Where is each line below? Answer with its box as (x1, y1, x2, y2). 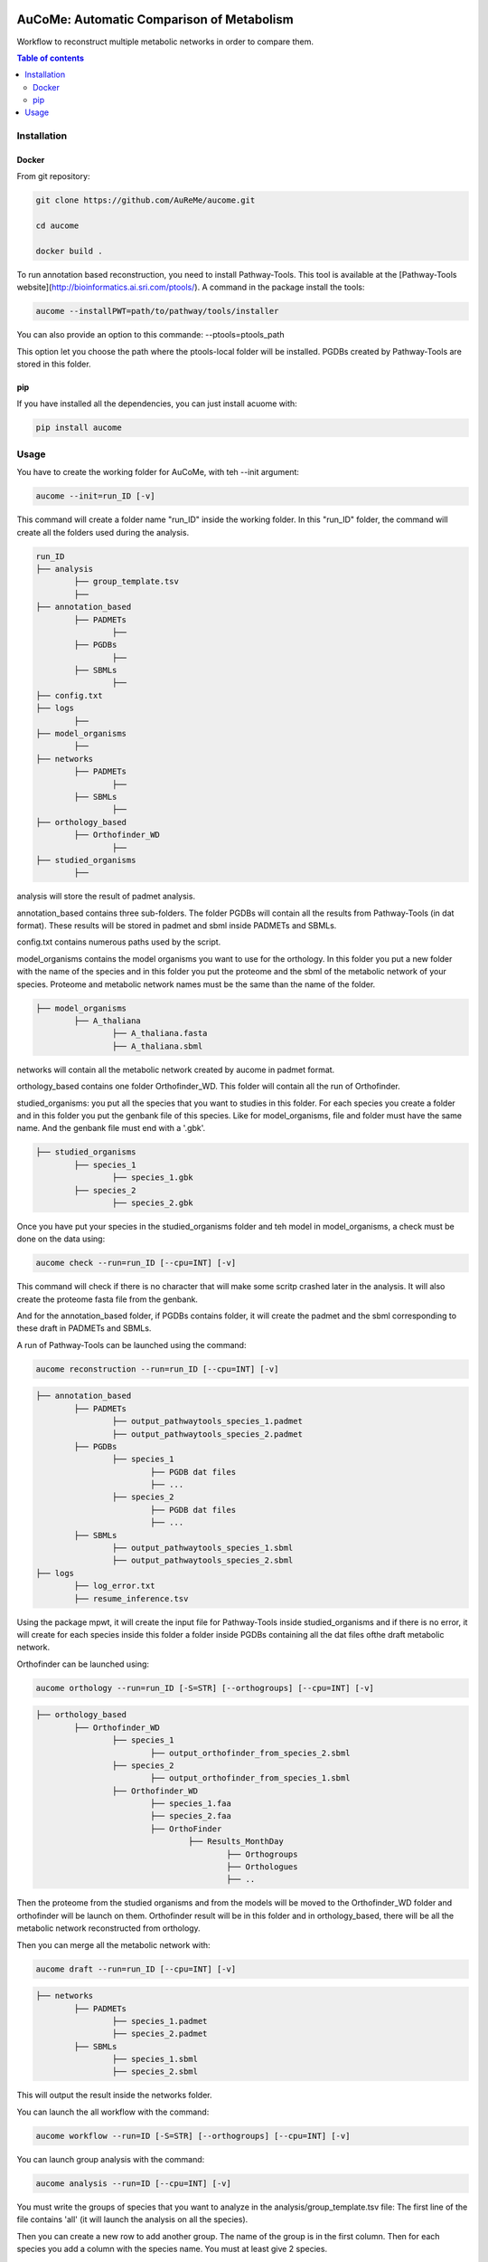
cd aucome (35, 221, 80, 231)
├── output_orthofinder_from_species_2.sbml (149, 1747, 351, 1758)
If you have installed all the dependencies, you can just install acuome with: (16, 398, 297, 409)
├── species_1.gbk (111, 1173, 193, 1183)
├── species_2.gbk (111, 1197, 193, 1208)
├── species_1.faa (149, 1799, 232, 1809)
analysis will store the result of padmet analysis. (16, 891, 196, 902)
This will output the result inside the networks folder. (16, 2090, 212, 2101)
